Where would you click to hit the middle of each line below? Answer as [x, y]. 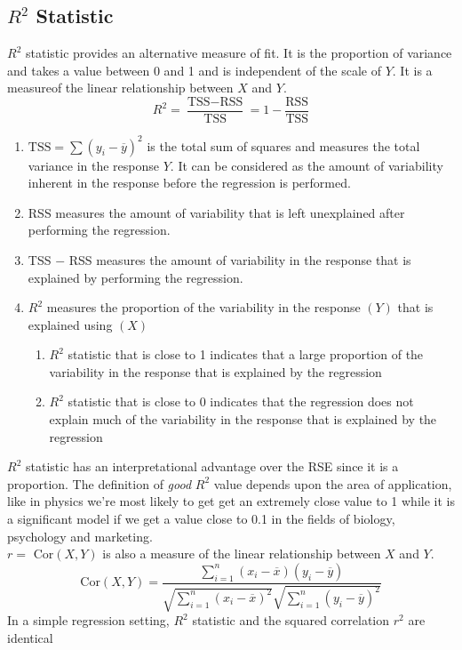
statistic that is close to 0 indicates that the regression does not [241, 401]
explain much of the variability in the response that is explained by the [243, 419]
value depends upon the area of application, [333, 483]
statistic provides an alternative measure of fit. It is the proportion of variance [239, 53]
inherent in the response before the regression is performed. [189, 183]
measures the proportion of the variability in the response [203, 307]
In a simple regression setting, [88, 620]
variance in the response [94, 165]
